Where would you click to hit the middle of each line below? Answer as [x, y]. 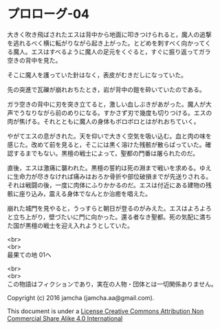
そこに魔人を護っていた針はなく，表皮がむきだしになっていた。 [97, 75]
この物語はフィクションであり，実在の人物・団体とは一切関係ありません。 [112, 284]
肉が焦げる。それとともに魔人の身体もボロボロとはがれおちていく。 [103, 121]
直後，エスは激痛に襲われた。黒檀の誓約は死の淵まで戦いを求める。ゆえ [109, 168]
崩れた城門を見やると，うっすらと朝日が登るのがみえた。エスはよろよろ [109, 208]
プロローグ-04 [48, 14]
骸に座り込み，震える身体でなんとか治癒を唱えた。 [79, 193]
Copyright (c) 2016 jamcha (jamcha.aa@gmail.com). [81, 297]
